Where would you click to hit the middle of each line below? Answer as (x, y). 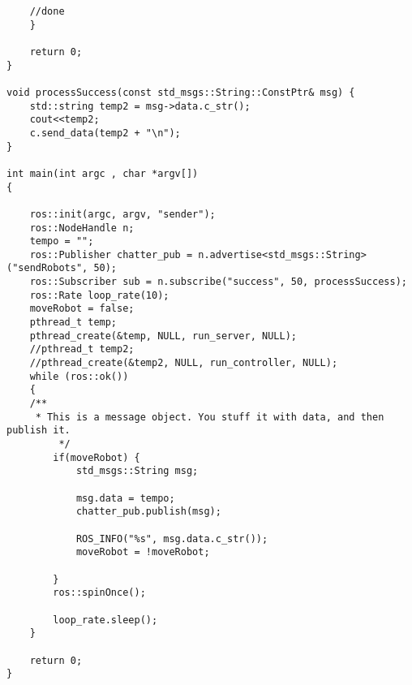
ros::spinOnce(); (99, 593)
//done (47, 11)
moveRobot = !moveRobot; (143, 552)
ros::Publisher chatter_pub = (111, 254)
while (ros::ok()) (79, 376)
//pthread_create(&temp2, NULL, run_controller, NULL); (184, 363)
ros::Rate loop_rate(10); (99, 295)
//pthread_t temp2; (82, 349)
